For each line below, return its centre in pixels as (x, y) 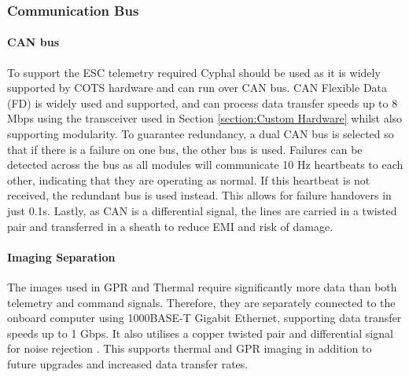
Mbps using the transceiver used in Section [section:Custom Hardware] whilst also (205, 118)
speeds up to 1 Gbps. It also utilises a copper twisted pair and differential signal (200, 333)
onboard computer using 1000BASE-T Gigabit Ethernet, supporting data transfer (204, 318)
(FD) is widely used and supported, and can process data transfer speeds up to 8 (203, 102)
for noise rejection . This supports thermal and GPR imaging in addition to (190, 348)
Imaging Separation (61, 256)
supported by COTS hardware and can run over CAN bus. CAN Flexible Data (197, 88)
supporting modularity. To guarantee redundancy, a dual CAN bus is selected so (201, 134)
